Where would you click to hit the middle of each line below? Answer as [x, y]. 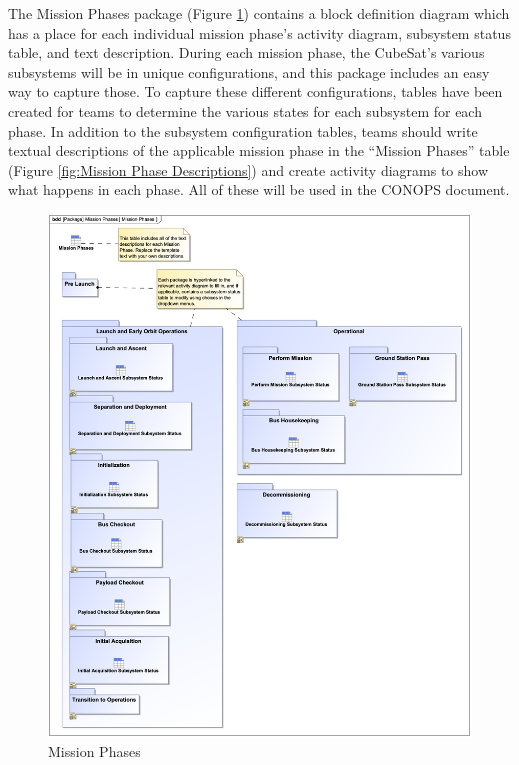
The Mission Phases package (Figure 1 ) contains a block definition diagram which [259, 13]
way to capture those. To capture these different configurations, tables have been [255, 91]
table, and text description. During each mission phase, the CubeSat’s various [246, 52]
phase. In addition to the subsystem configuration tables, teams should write [243, 130]
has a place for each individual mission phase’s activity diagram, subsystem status [259, 32]
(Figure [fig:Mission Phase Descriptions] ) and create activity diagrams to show [248, 169]
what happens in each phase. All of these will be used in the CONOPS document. [259, 189]
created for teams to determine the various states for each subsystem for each [245, 110]
